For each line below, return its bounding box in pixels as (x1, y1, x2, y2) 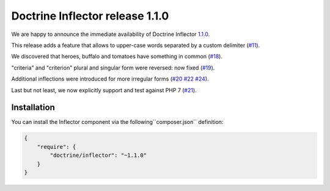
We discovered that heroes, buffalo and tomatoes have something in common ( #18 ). (11, 52, 223, 60)
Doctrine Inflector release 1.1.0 (11, 9, 169, 23)
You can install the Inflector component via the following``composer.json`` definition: (11, 118, 224, 126)
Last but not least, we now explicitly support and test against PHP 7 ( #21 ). (11, 86, 197, 94)
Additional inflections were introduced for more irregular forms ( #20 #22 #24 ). (11, 75, 209, 82)
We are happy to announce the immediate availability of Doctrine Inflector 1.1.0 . (11, 31, 210, 38)
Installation (11, 103, 55, 113)
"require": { (37, 143, 76, 150)
